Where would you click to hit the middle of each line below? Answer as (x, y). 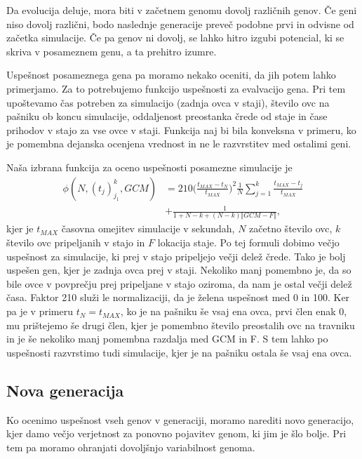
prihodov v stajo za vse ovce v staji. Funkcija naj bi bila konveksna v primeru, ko (181, 129)
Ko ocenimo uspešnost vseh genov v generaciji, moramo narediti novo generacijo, (180, 419)
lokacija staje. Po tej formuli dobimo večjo (248, 242)
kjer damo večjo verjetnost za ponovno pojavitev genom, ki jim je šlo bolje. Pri (176, 433)
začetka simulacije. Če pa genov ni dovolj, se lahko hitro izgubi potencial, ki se (175, 38)
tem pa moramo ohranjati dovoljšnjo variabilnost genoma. (131, 447)
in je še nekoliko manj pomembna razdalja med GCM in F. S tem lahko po (167, 339)
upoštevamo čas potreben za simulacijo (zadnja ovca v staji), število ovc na (168, 102)
